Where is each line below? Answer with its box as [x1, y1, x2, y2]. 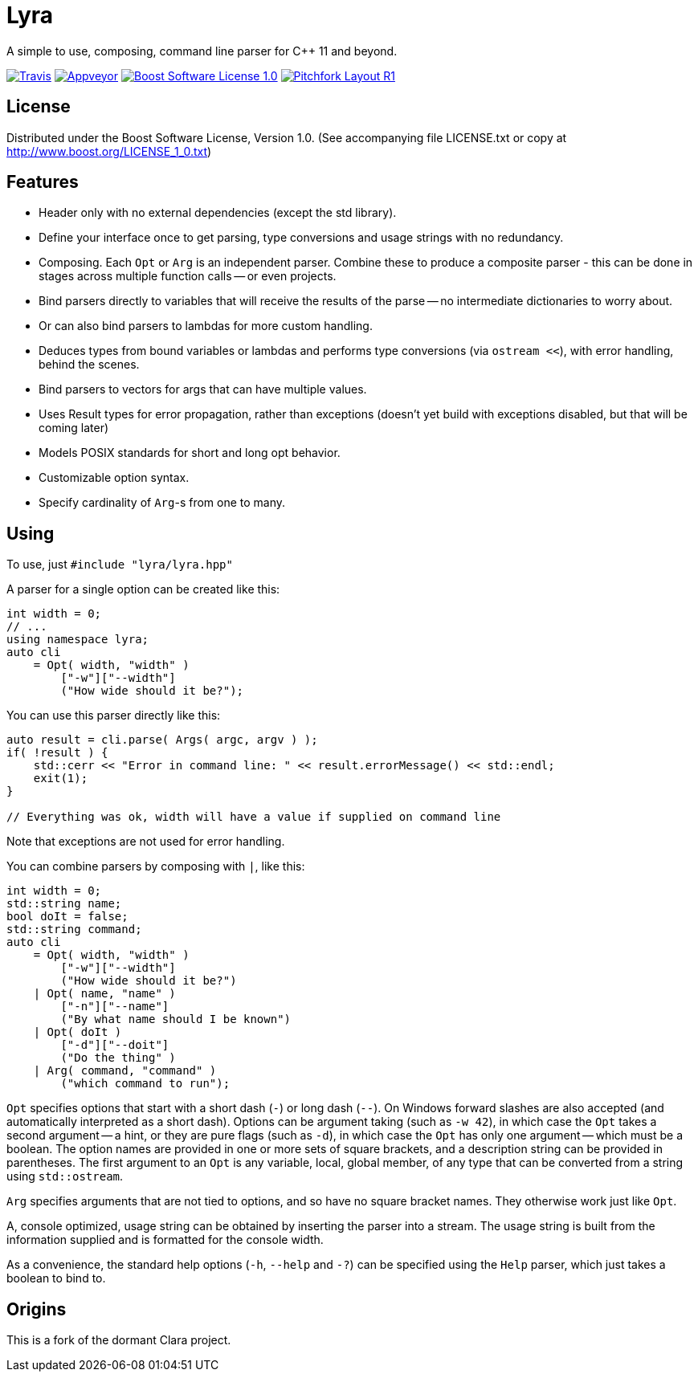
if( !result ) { [6, 746, 108, 760]
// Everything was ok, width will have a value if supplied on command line [6, 810, 501, 824]
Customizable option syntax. [39, 471, 190, 485]
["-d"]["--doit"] [60, 1038, 169, 1052]
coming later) [39, 421, 109, 435]
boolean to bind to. [6, 1271, 106, 1286]
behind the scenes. [39, 357, 140, 372]
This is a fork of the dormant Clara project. [6, 1333, 231, 1347]
